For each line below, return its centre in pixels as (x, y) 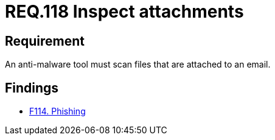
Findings (32, 88)
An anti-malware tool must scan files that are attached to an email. (138, 65)
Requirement (45, 41)
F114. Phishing (57, 111)
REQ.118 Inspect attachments (124, 12)
